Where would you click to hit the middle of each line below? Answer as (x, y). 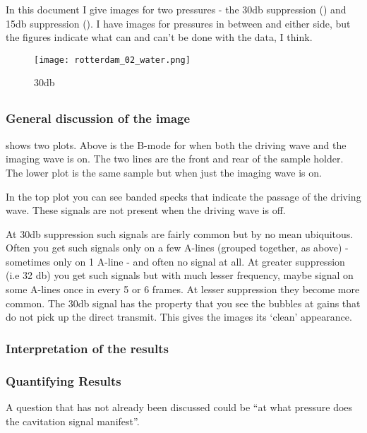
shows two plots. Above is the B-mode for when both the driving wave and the (176, 144)
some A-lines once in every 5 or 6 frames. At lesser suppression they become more (183, 289)
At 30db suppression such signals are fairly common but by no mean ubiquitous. (180, 233)
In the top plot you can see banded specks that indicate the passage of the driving (183, 196)
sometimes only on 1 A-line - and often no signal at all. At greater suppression (175, 261)
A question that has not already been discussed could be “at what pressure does (179, 407)
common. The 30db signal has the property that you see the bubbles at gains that (183, 303)
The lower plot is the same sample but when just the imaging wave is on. (164, 172)
